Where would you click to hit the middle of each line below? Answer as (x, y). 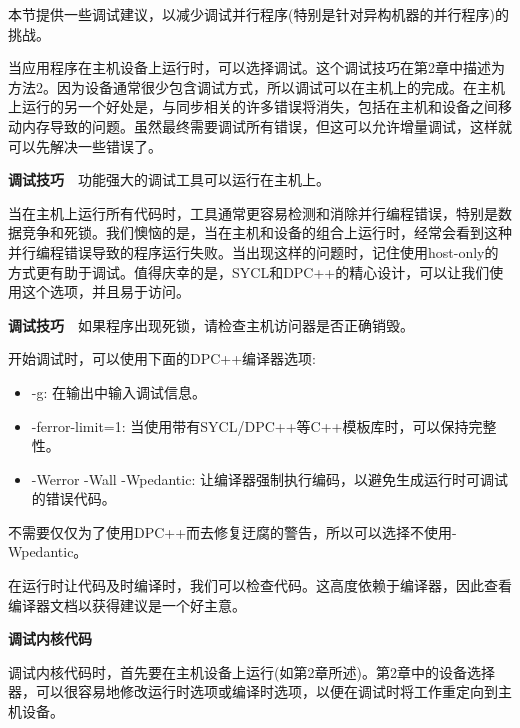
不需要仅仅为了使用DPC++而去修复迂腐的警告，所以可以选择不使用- (232, 531)
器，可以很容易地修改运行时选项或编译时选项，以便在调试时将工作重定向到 (253, 691)
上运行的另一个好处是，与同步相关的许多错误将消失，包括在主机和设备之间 (253, 106)
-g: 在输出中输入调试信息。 (119, 391)
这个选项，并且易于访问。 (105, 291)
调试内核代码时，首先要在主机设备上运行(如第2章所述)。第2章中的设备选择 (251, 671)
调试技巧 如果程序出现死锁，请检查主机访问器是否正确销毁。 (211, 324)
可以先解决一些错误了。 (85, 145)
